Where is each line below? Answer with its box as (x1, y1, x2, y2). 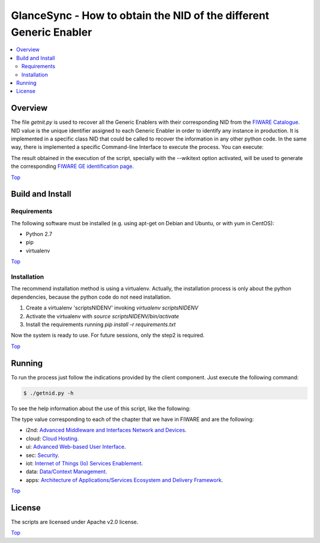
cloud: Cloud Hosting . (25, 435, 79, 442)
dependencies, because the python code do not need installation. (11, 293, 172, 301)
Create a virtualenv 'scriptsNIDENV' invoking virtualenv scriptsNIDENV (25, 304, 199, 311)
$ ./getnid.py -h (23, 389, 74, 397)
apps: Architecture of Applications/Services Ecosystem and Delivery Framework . (25, 476, 223, 483)
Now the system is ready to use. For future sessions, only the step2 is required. (11, 332, 204, 339)
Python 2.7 (25, 231, 53, 238)
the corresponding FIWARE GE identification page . (11, 163, 135, 170)
